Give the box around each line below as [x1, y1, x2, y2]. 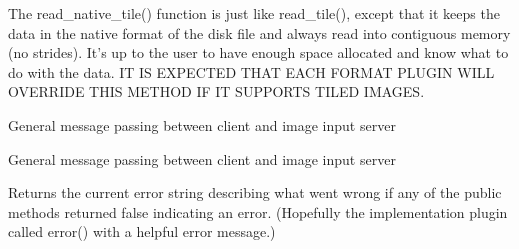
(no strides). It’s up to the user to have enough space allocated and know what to [8, 42, 509, 63]
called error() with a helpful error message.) [8, 221, 276, 242]
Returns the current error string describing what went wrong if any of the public [8, 182, 502, 203]
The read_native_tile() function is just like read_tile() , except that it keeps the [8, 3, 500, 23]
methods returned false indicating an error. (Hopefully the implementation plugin [8, 201, 508, 222]
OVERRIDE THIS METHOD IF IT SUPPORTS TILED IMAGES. [8, 81, 425, 102]
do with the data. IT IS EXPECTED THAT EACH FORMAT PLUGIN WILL [8, 61, 495, 82]
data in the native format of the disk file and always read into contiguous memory [8, 22, 511, 43]
